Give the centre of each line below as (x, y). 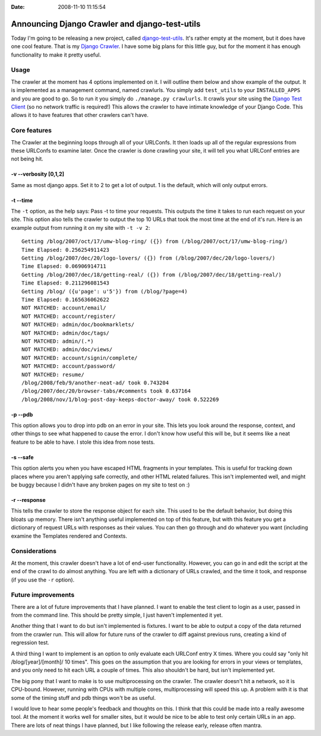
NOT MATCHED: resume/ (53, 375)
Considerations (34, 551)
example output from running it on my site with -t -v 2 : (81, 228)
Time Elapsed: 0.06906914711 (64, 266)
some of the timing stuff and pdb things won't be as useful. (83, 697)
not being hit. (27, 159)
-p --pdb (22, 414)
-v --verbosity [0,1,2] (38, 174)
